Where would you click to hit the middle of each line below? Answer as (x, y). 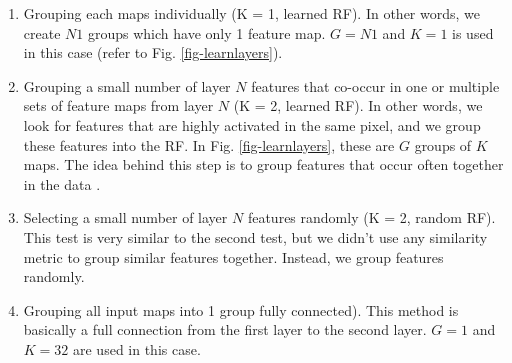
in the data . (62, 183)
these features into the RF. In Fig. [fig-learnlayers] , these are (209, 144)
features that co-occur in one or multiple (375, 85)
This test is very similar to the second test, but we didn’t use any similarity (255, 236)
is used (473, 32)
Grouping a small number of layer (127, 85)
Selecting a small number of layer (125, 217)
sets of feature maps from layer (118, 105)
